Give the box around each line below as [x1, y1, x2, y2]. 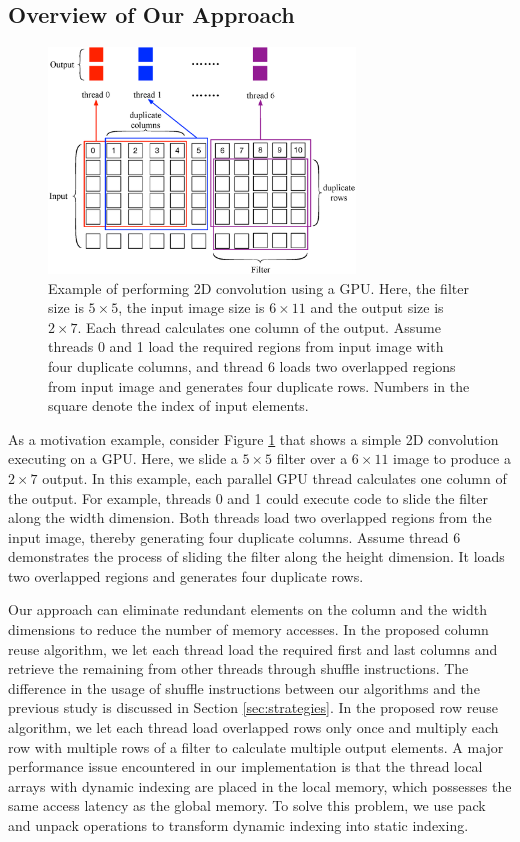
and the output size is [310, 297, 444, 318]
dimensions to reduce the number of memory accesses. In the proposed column [8, 619, 489, 640]
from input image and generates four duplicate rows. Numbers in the [48, 375, 470, 396]
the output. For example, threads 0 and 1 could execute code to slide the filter [8, 487, 488, 508]
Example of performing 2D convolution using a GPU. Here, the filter [48, 277, 469, 298]
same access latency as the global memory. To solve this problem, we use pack [8, 795, 486, 816]
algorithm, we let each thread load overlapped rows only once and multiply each [8, 717, 499, 738]
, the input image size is [118, 297, 265, 318]
